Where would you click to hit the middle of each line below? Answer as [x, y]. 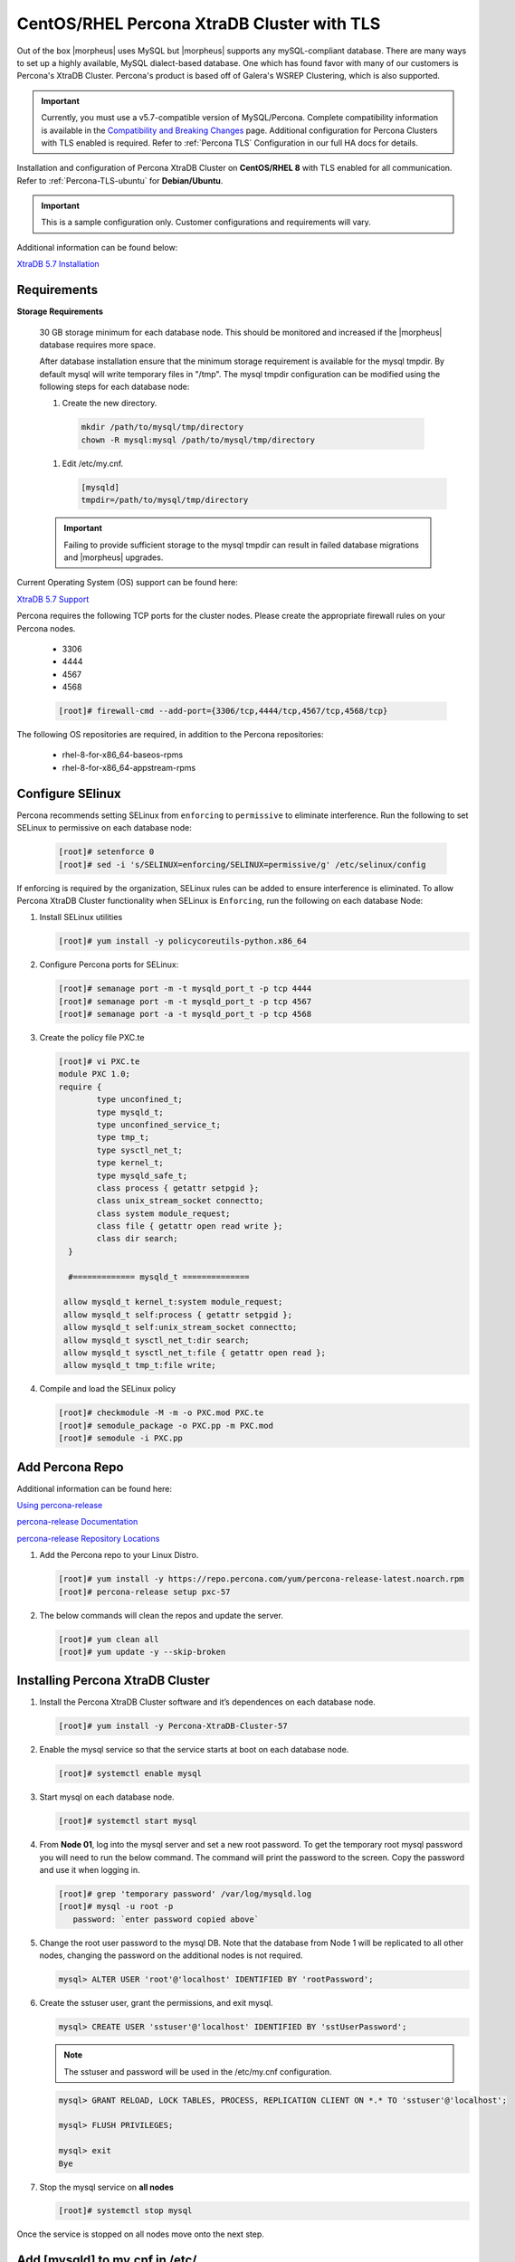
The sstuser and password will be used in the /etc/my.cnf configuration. [198, 2071]
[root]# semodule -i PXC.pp [120, 1438]
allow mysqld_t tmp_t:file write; [140, 1365]
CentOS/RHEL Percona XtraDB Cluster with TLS [199, 24]
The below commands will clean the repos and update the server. [162, 1615]
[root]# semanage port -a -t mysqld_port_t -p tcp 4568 [185, 1014]
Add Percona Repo [70, 1467]
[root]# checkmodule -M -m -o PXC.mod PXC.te [161, 1413]
